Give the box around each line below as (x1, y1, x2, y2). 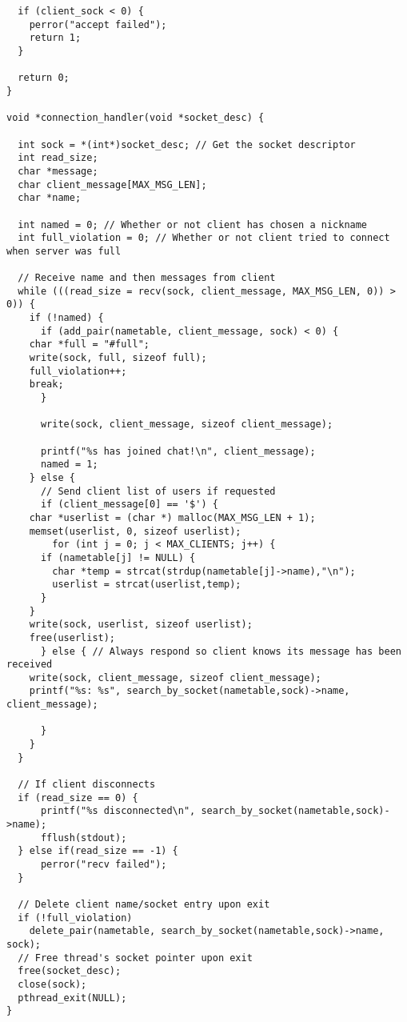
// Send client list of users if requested (40, 485, 276, 497)
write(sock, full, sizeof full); (29, 352, 207, 364)
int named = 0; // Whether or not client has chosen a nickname (18, 218, 368, 230)
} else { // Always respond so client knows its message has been (40, 645, 401, 657)
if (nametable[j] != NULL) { (40, 551, 196, 563)
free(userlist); (29, 631, 116, 643)
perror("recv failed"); (40, 859, 167, 870)
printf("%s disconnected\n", (40, 805, 196, 817)
